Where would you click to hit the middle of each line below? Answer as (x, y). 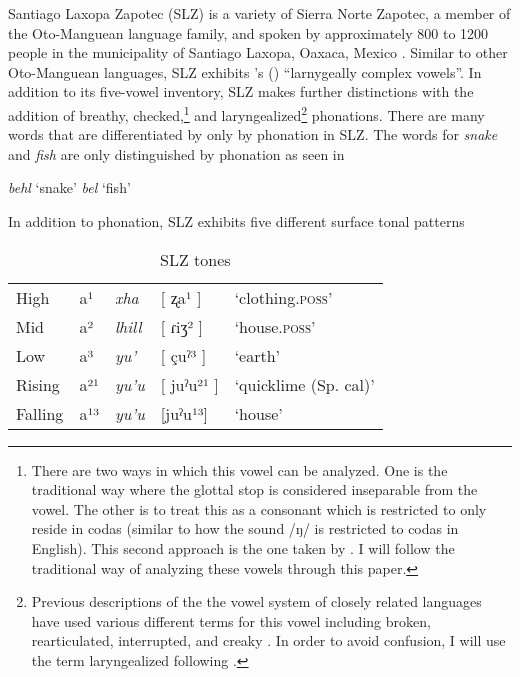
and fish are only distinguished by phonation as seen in (176, 153)
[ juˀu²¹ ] (189, 384)
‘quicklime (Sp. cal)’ (304, 384)
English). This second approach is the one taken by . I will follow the (243, 547)
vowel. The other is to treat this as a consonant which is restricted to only (259, 508)
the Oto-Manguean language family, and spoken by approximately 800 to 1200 (248, 32)
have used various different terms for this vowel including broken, (231, 620)
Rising (38, 384)
